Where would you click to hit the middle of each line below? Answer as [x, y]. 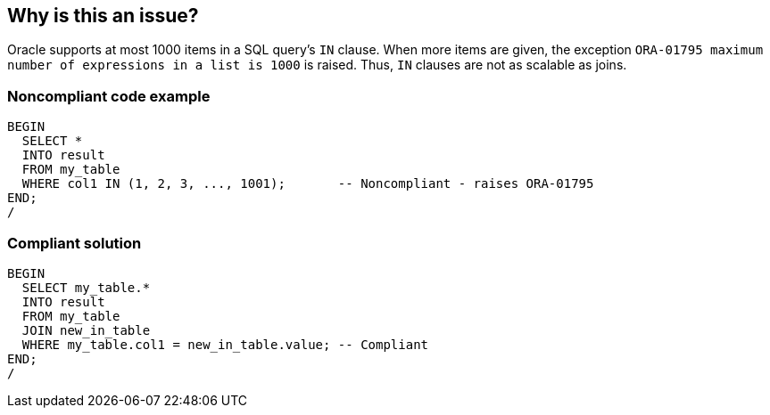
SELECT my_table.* [86, 287]
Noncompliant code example [109, 96]
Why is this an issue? [103, 16]
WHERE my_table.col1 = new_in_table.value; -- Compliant [225, 344]
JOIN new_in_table [86, 330]
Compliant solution [75, 243]
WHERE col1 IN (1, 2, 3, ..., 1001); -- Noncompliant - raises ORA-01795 [308, 184]
